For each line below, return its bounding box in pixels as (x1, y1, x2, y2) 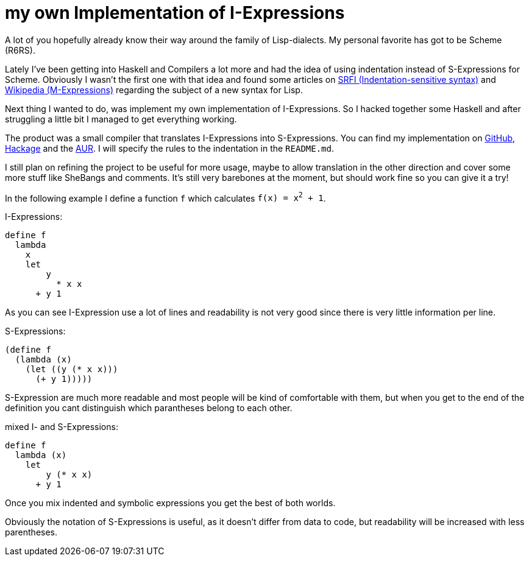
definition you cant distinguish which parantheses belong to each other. (5, 403, 293, 414)
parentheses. (5, 527, 58, 538)
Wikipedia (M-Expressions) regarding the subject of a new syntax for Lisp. (5, 84, 303, 95)
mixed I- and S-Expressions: (5, 422, 118, 432)
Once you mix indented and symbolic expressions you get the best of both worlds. (5, 498, 336, 509)
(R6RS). (5, 44, 35, 55)
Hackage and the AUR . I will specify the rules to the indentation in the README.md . (5, 143, 335, 153)
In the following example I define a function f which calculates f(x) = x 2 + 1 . (5, 191, 326, 203)
